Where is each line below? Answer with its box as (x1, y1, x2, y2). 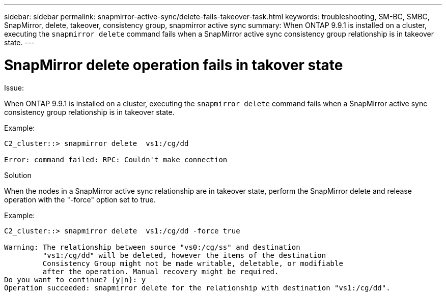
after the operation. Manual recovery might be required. (42, 267, 279, 276)
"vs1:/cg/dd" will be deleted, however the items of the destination (42, 251, 326, 259)
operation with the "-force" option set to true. (4, 195, 156, 204)
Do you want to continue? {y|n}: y (4, 275, 146, 284)
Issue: (4, 83, 24, 92)
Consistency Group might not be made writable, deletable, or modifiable (42, 259, 343, 268)
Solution (4, 170, 32, 180)
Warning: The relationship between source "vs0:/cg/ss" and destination (4, 243, 300, 251)
